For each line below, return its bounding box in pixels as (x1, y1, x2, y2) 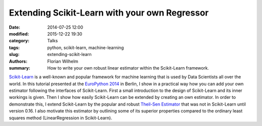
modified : (9, 31, 29, 36)
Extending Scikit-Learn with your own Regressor (9, 7, 209, 18)
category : (9, 38, 30, 44)
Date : (9, 24, 20, 30)
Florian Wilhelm (47, 58, 79, 64)
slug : (9, 52, 19, 57)
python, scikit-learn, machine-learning (47, 44, 124, 51)
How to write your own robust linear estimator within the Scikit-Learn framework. (47, 65, 209, 71)
